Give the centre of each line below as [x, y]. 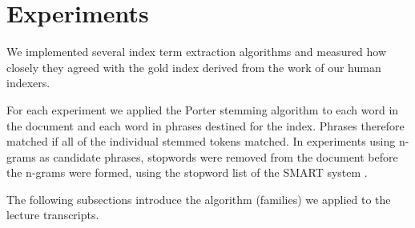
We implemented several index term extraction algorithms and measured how [197, 52]
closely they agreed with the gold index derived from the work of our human [194, 67]
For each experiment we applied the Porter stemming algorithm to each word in [203, 109]
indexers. [28, 83]
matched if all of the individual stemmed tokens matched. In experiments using [201, 141]
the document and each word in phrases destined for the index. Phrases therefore [205, 125]
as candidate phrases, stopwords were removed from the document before [219, 156]
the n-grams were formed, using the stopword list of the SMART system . [187, 172]
